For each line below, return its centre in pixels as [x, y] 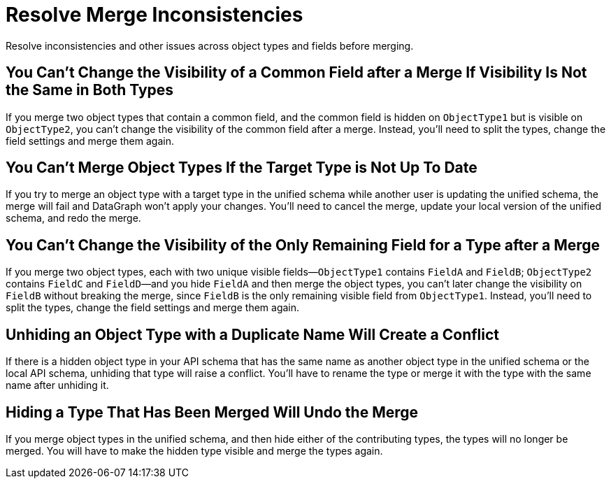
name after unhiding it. [57, 385]
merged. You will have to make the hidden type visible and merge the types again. [194, 450]
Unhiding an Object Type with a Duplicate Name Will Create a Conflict [253, 334]
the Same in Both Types [90, 90]
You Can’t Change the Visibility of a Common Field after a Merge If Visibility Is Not [296, 73]
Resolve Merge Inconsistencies [154, 15]
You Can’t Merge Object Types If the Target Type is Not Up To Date [242, 168]
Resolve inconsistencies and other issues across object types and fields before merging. [210, 45]
